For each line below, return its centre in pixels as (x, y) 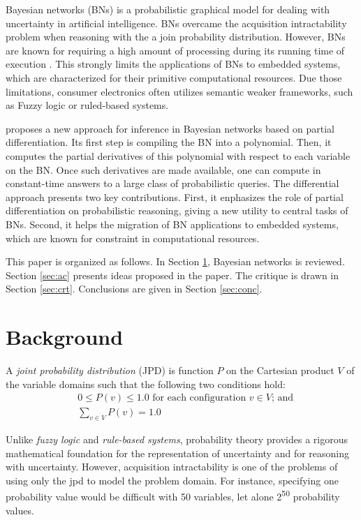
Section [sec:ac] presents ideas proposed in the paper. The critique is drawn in (172, 275)
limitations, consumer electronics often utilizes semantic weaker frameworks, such (179, 91)
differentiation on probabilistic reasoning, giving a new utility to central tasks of (177, 210)
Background (65, 337)
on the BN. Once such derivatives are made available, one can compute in (163, 169)
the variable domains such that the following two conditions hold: (146, 384)
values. (20, 510)
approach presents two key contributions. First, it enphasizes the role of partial (175, 196)
